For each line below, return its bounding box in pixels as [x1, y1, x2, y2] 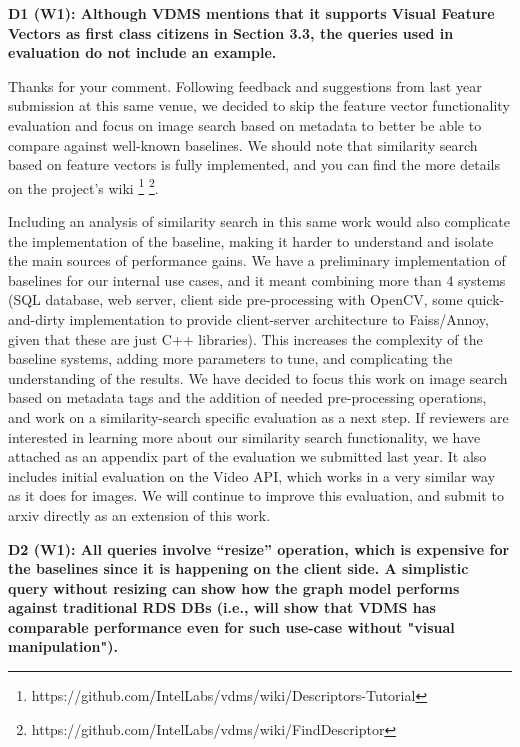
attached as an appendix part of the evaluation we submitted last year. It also [8, 446, 487, 467]
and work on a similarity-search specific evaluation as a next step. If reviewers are [8, 406, 509, 427]
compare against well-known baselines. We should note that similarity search [8, 134, 478, 155]
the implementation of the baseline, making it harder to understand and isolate [8, 230, 494, 251]
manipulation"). [8, 636, 119, 657]
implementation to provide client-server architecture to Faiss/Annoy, [69, 308, 489, 329]
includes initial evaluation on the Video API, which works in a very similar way [8, 465, 496, 486]
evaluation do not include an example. [8, 42, 277, 63]
